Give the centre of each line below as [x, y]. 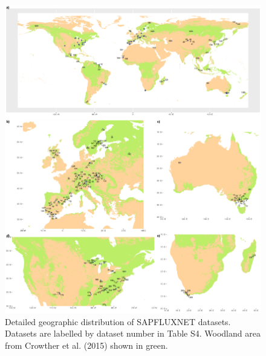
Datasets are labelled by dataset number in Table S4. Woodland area [133, 333]
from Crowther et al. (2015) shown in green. [86, 345]
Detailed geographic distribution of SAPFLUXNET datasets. [118, 321]
